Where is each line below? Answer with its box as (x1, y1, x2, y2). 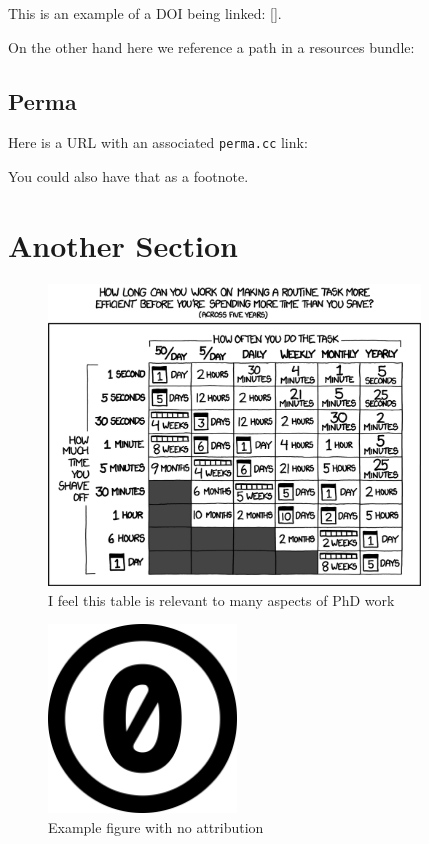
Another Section (8, 224, 238, 265)
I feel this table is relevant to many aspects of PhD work (48, 589, 395, 610)
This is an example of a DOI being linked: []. (8, 3, 282, 23)
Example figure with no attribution (48, 816, 264, 837)
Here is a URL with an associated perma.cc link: (8, 132, 308, 153)
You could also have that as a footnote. (8, 166, 249, 187)
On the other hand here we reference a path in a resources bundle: (8, 36, 415, 57)
